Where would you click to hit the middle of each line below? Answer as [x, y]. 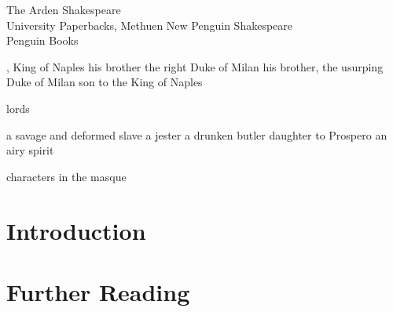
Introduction [76, 230]
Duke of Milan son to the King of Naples [105, 82]
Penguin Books [42, 40]
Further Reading [98, 291]
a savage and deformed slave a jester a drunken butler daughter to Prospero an [197, 134]
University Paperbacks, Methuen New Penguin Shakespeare [149, 25]
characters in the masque [66, 176]
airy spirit [30, 150]
